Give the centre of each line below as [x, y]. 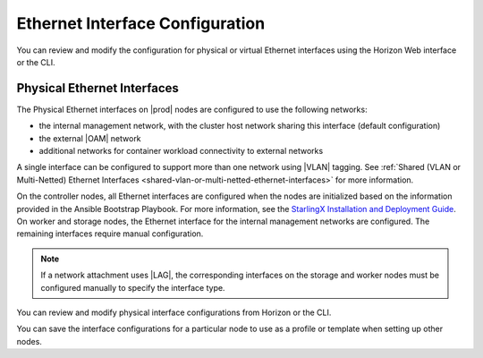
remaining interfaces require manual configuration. [110, 234]
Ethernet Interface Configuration [141, 23]
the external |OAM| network [90, 138]
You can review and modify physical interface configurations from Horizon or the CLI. [174, 312]
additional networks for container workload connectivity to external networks [181, 151]
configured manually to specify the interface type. [133, 287]
